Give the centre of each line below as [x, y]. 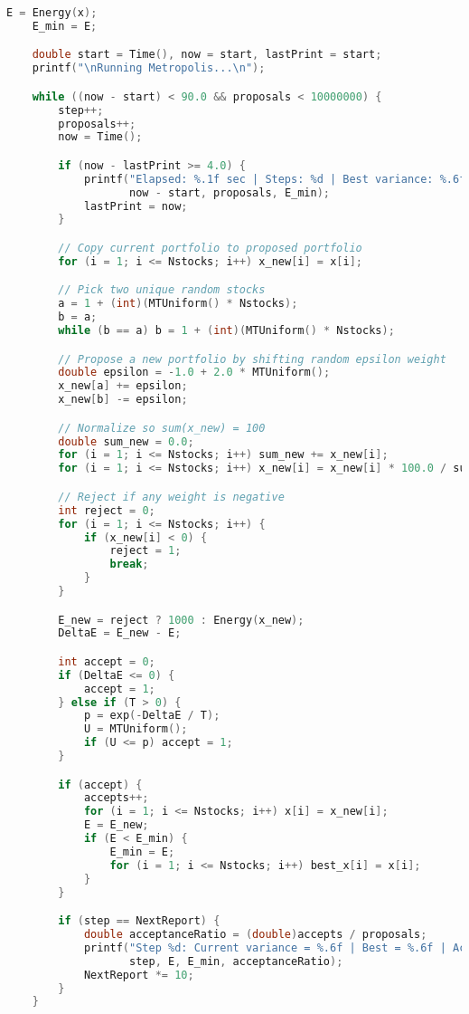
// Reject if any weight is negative [171, 497]
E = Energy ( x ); [52, 13]
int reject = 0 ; [107, 510]
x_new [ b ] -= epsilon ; [123, 400]
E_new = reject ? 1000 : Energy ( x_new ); [181, 620]
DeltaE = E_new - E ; [120, 633]
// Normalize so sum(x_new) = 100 [162, 428]
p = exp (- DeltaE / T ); [152, 716]
